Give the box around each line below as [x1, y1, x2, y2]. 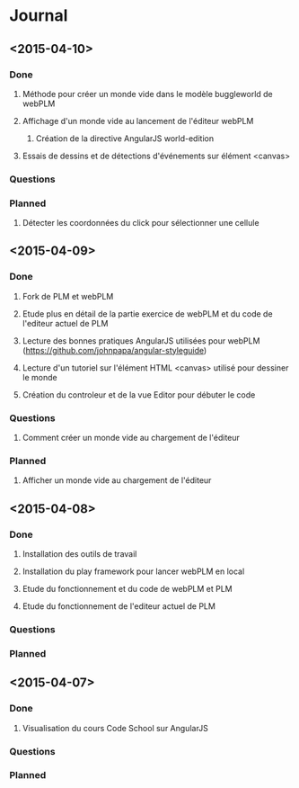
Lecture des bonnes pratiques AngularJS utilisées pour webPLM [22, 335, 260, 346]
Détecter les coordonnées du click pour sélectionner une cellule [22, 218, 259, 228]
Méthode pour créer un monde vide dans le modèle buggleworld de [22, 88, 274, 99]
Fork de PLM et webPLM [22, 291, 114, 301]
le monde [22, 372, 57, 382]
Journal [9, 5, 68, 26]
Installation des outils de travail [22, 549, 137, 560]
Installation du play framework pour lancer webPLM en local [22, 566, 245, 577]
